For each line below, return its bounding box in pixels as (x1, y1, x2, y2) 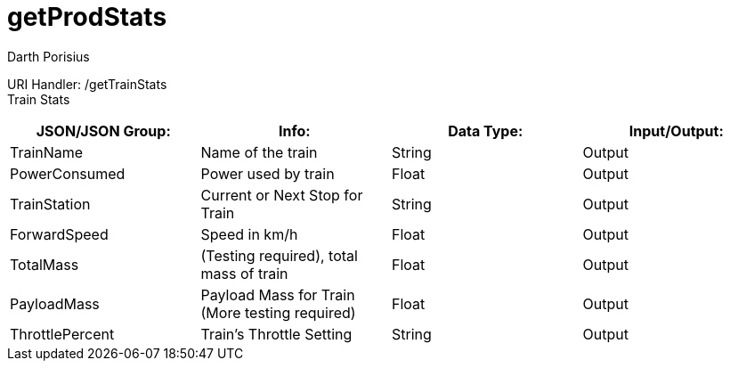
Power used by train (200, 164, 335, 183)
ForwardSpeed (10, 225, 109, 243)
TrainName (10, 143, 84, 161)
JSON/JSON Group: (36, 121, 171, 140)
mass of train (200, 264, 288, 282)
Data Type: (448, 121, 523, 140)
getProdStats (7, 2, 167, 32)
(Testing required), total (200, 246, 358, 265)
